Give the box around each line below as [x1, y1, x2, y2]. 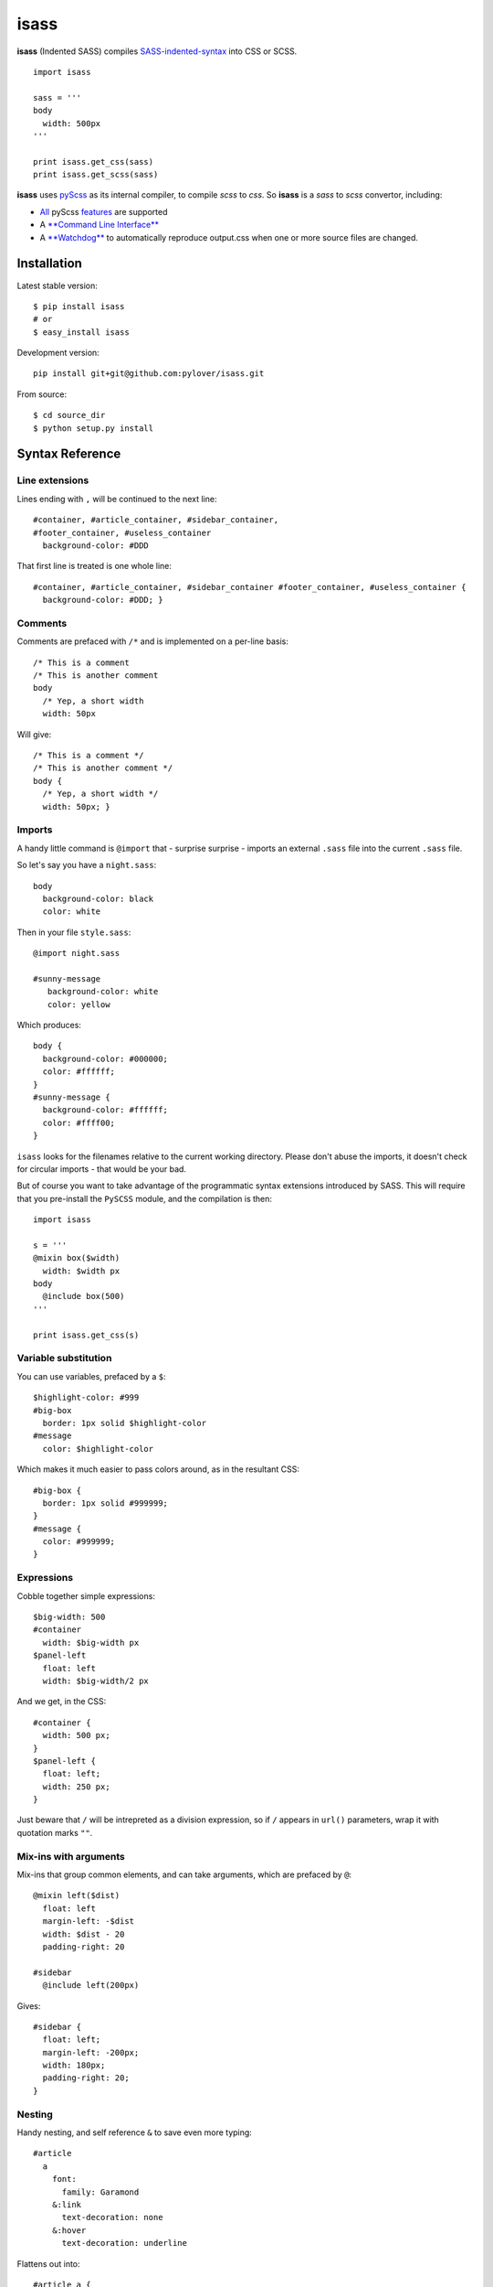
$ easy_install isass [33, 327, 130, 338]
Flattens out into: [16, 2258, 81, 2269]
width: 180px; [42, 2060, 106, 2071]
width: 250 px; [42, 1781, 110, 1792]
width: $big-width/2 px [42, 1675, 150, 1686]
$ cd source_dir [33, 410, 106, 421]
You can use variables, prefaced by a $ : [16, 1370, 166, 1381]
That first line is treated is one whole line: [16, 561, 173, 572]
